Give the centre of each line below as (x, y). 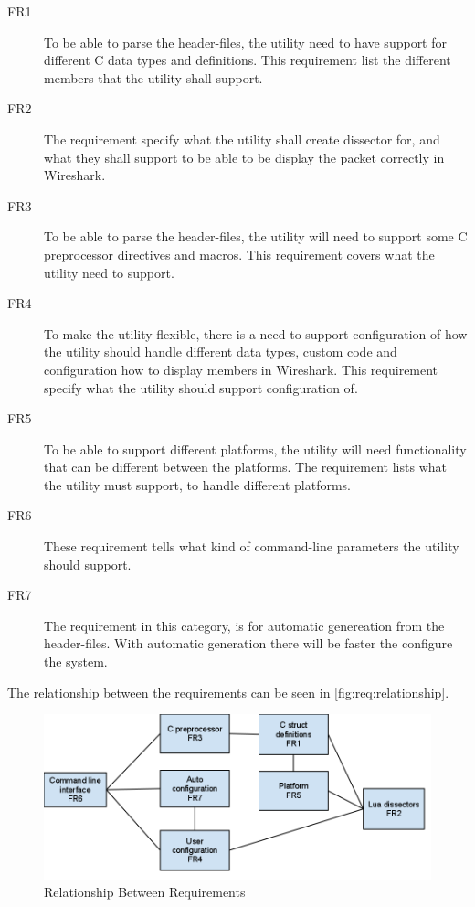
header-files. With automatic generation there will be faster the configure (248, 643)
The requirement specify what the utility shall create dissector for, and (242, 139)
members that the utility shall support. (153, 77)
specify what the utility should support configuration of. (201, 387)
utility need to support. (109, 272)
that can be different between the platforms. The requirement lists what (245, 467)
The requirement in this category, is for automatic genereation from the (244, 625)
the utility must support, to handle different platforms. (197, 484)
